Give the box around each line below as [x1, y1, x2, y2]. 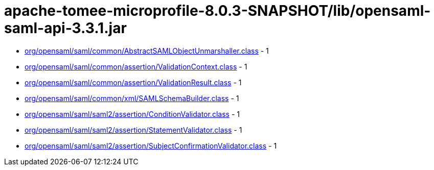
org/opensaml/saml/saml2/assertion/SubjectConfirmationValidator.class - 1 [25, 141, 277, 150]
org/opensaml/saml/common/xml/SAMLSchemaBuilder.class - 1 [25, 93, 239, 103]
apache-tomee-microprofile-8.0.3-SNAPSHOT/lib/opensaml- [4, 2, 431, 19]
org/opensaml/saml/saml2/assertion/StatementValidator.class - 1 [25, 125, 242, 134]
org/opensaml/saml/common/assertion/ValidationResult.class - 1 [25, 78, 242, 87]
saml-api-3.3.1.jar [4, 19, 127, 37]
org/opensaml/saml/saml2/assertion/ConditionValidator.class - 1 [25, 109, 240, 118]
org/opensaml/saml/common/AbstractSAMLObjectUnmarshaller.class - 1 [25, 46, 269, 55]
